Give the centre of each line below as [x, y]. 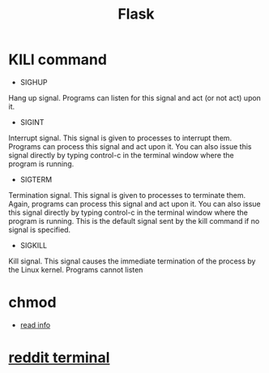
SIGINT [32, 122]
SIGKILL [33, 245]
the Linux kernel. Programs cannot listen [76, 269]
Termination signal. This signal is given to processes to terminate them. [127, 195]
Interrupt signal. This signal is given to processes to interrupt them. [120, 138]
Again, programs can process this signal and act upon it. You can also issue [134, 204]
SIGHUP [34, 82]
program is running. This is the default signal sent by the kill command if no [134, 221]
